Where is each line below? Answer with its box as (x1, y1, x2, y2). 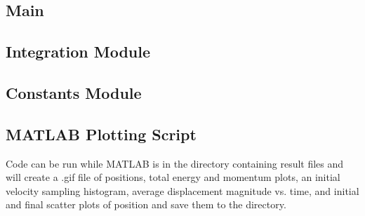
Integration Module (6, 41, 151, 62)
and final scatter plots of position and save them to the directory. (6, 197, 286, 212)
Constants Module (6, 81, 142, 103)
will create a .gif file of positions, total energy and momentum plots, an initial (6, 170, 340, 184)
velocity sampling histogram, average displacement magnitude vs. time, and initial (6, 183, 359, 198)
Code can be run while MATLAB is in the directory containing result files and (6, 156, 344, 170)
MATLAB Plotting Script (6, 123, 197, 144)
